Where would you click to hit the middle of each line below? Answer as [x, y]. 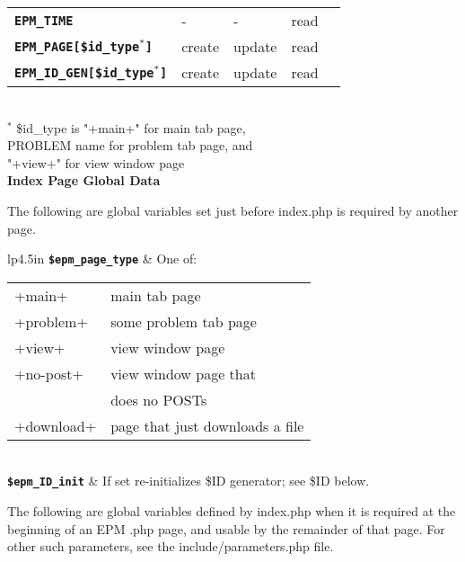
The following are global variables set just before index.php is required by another [233, 210]
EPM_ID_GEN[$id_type [84, 73]
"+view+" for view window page [96, 162]
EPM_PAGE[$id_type [77, 47]
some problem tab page [184, 321]
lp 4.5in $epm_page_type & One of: [102, 259]
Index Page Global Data [84, 180]
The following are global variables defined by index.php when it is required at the [232, 511]
